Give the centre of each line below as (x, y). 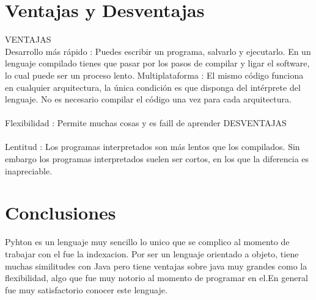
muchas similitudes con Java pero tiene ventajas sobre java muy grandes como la (156, 266)
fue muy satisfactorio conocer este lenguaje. (86, 289)
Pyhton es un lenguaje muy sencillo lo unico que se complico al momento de (147, 242)
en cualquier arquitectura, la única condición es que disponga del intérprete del (153, 87)
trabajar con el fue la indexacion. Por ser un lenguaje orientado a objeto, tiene (152, 253)
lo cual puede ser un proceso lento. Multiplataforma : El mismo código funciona (154, 75)
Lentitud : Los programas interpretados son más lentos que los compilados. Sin (152, 147)
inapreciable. (29, 170)
